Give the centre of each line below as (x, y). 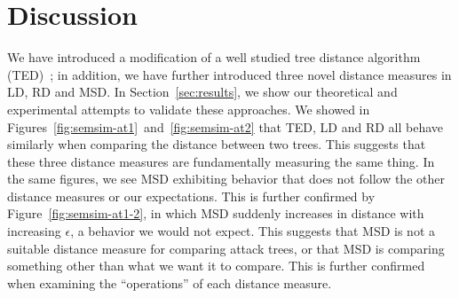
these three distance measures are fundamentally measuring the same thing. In (221, 161)
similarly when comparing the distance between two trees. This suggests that (217, 144)
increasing (34, 231)
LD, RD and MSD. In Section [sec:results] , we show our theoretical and (202, 92)
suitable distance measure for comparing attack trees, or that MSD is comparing (226, 248)
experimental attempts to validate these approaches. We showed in (189, 109)
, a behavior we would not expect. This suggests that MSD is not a (253, 231)
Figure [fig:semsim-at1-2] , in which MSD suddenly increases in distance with (216, 213)
